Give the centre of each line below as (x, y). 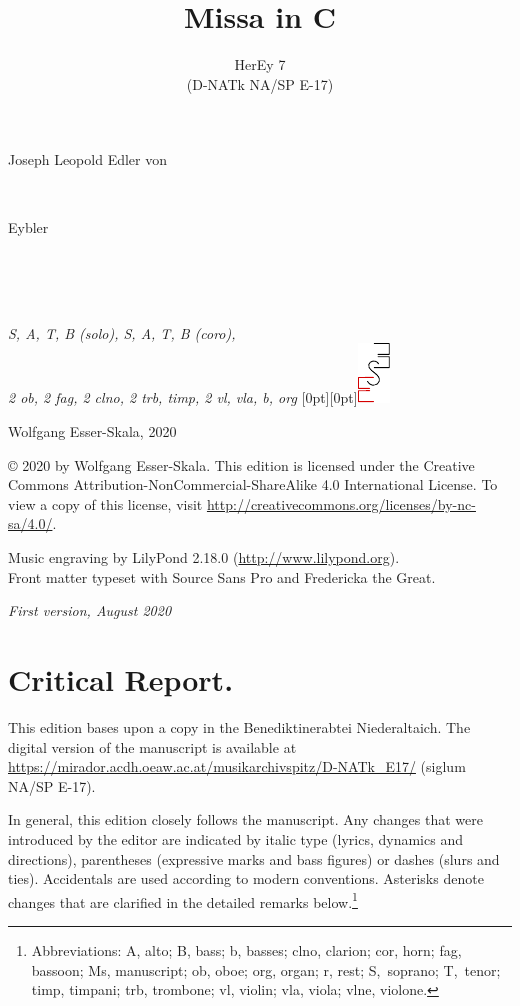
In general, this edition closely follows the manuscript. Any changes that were (245, 819)
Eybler (28, 226)
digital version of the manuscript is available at (152, 746)
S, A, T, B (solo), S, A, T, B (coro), (122, 332)
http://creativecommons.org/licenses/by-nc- (341, 503)
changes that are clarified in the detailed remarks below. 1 (183, 900)
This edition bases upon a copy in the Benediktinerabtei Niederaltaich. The (239, 726)
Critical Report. (121, 679)
